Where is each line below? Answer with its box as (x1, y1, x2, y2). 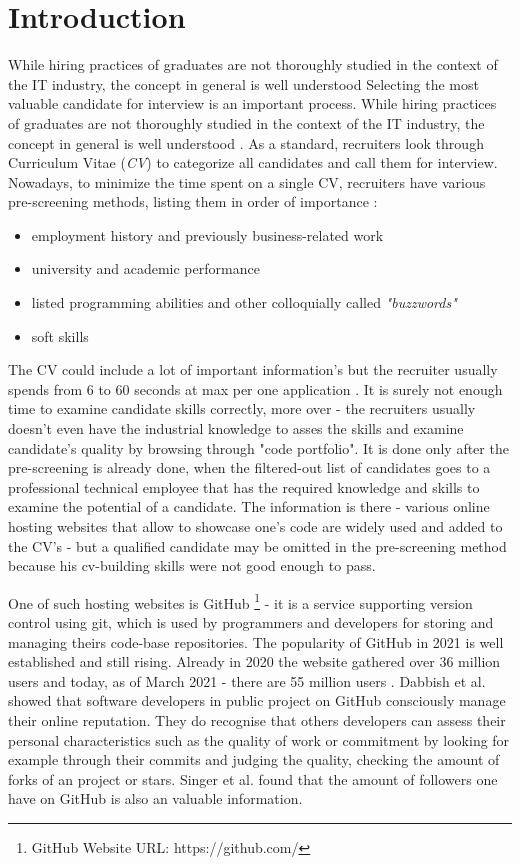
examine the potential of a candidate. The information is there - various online (8, 496, 490, 517)
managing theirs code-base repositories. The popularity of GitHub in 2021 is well (8, 631, 504, 652)
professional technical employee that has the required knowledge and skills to (8, 476, 480, 497)
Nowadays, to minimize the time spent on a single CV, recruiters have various (8, 171, 486, 192)
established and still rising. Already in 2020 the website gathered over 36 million (8, 651, 501, 672)
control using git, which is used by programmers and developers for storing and (8, 612, 494, 633)
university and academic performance (31, 258, 260, 279)
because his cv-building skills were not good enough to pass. (8, 555, 376, 576)
